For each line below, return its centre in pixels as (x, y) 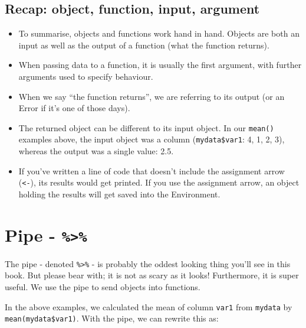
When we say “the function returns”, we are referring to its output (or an (152, 96)
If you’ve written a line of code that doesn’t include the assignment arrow (152, 171)
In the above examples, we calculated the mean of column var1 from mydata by (149, 306)
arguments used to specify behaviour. (86, 76)
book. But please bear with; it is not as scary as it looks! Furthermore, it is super (152, 275)
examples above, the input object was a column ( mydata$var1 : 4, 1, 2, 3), (152, 139)
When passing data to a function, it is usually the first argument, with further (160, 65)
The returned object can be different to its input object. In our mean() (146, 127)
